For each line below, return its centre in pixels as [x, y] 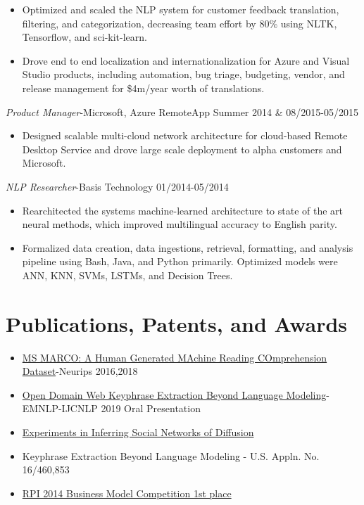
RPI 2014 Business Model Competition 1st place [127, 493]
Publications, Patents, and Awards [177, 323]
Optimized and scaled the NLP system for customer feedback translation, [181, 9]
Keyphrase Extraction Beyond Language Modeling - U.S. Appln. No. [171, 455]
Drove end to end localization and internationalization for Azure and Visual [186, 60]
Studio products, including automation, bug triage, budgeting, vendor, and [183, 74]
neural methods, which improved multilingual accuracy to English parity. [180, 224]
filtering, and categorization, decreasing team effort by [139, 23]
